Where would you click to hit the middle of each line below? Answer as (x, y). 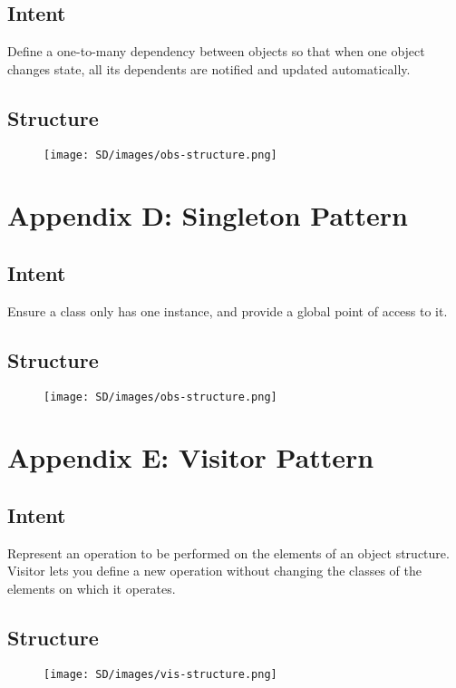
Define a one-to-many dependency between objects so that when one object (216, 51)
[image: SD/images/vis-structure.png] (160, 674)
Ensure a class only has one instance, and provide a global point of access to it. (228, 310)
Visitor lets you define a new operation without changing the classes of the (215, 571)
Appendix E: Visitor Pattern (191, 457)
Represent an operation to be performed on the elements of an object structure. (228, 552)
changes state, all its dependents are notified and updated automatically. (209, 68)
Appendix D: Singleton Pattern (208, 215)
